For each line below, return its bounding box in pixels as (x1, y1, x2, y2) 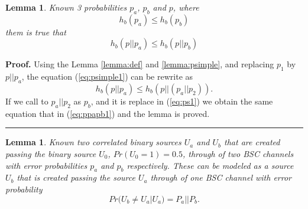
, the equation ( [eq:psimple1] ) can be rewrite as (21, 70, 193, 83)
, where (173, 1, 199, 13)
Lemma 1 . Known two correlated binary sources (5, 136, 181, 148)
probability (5, 182, 43, 195)
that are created (224, 136, 280, 148)
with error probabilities (5, 159, 87, 171)
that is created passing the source (17, 171, 135, 184)
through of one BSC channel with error (150, 171, 291, 184)
